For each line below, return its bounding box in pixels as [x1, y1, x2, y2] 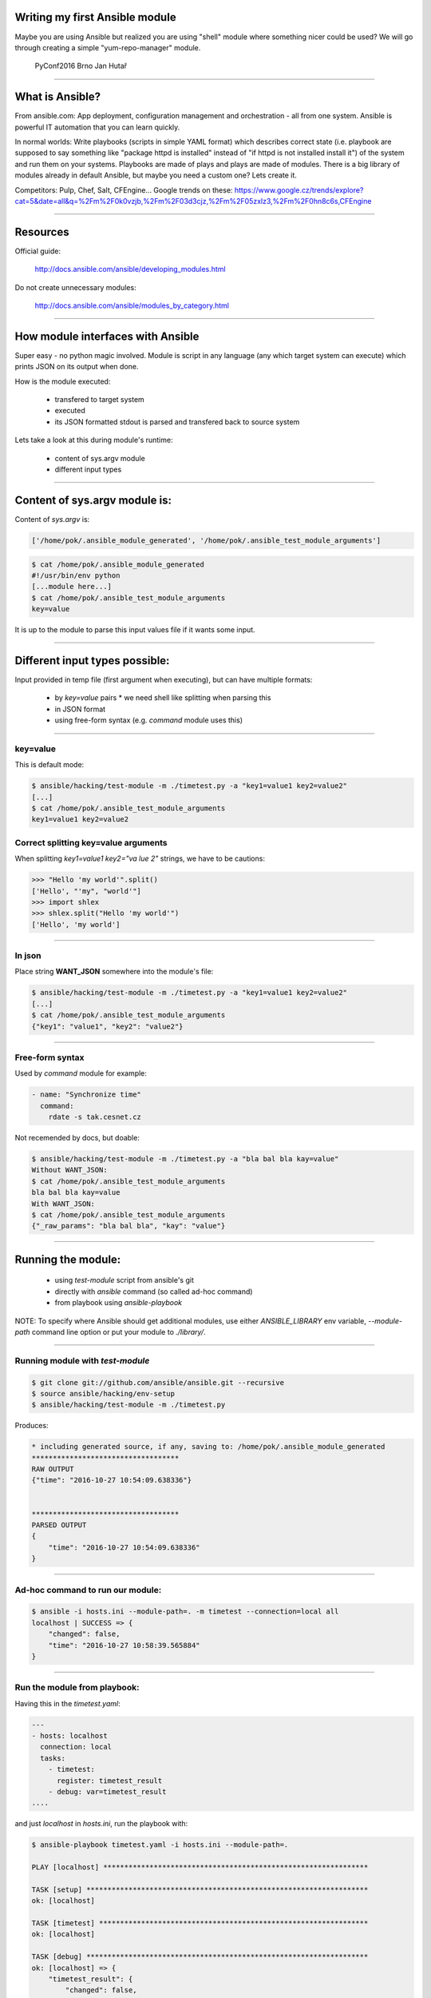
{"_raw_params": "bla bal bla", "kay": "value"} [31, 1221, 226, 1231]
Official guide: [14, 246, 61, 256]
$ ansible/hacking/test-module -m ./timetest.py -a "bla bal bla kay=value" [31, 1155, 339, 1164]
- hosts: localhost [31, 1731, 108, 1740]
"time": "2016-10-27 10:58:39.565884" [48, 1641, 200, 1650]
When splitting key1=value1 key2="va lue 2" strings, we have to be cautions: [14, 854, 265, 863]
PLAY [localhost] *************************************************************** [31, 1863, 369, 1872]
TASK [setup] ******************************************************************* [31, 1885, 369, 1894]
